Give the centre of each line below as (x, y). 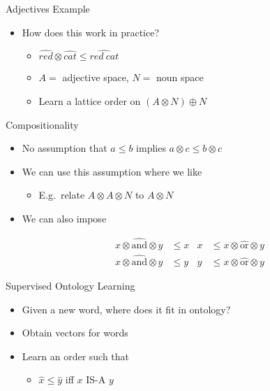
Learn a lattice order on (90, 101)
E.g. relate (62, 195)
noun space (180, 77)
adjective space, (96, 77)
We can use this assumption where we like (112, 171)
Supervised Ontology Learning (70, 286)
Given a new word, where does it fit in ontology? (126, 309)
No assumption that (65, 148)
